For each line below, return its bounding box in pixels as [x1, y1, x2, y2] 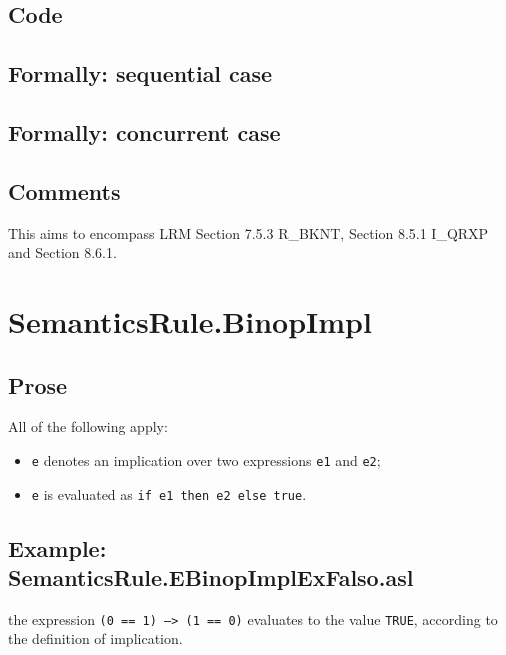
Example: [8, 532, 107, 563]
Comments [8, 175, 121, 206]
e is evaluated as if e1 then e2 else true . [31, 483, 307, 504]
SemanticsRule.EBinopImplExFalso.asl [8, 562, 414, 592]
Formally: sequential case [8, 58, 273, 89]
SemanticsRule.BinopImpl [8, 300, 372, 341]
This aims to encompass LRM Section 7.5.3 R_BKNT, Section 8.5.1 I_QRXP [8, 222, 489, 243]
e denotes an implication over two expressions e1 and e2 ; [31, 449, 381, 470]
